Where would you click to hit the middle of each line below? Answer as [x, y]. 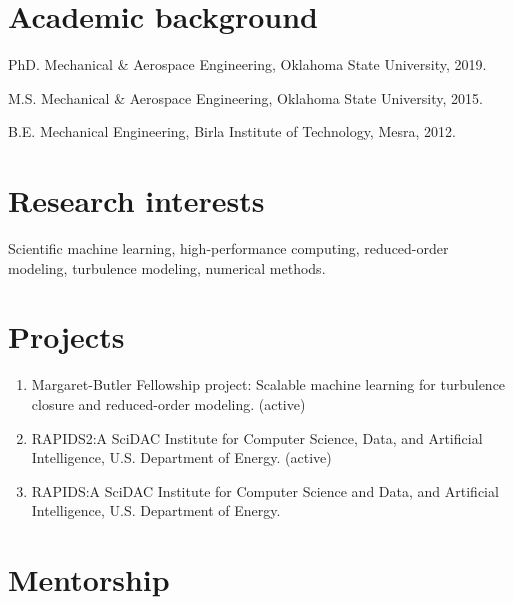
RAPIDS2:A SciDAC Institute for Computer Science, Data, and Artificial [257, 437]
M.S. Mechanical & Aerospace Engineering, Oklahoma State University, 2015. [245, 97]
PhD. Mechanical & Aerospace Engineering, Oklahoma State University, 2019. [247, 64]
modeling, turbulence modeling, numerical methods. [167, 267]
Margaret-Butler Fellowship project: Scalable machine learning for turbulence [268, 384]
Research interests [136, 200]
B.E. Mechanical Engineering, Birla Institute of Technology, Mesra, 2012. [232, 131]
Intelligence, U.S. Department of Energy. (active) [181, 457]
